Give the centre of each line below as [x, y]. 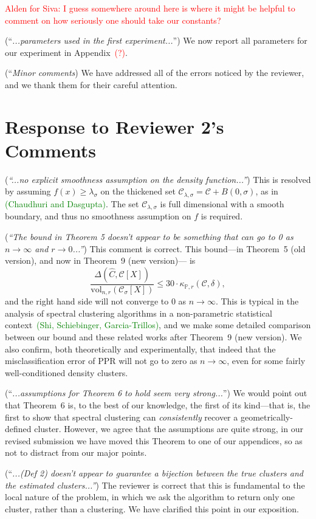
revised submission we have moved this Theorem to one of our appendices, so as [154, 440]
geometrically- [266, 417]
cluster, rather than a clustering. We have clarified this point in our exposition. [152, 508]
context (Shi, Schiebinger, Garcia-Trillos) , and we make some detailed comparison [158, 325]
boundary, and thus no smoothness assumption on [98, 216]
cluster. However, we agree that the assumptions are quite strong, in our [169, 429]
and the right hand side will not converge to [87, 301]
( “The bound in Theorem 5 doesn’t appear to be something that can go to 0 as [149, 236]
